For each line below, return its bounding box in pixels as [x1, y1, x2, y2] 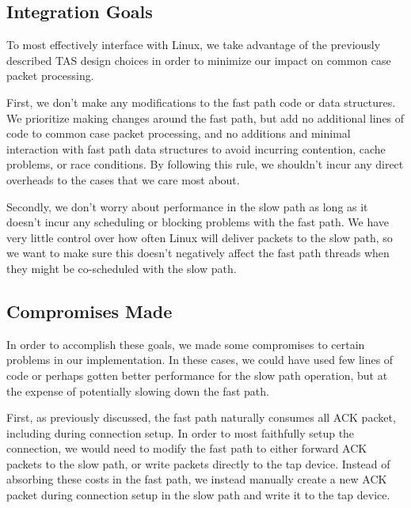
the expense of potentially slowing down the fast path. [6, 382, 269, 399]
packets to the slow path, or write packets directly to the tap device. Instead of [6, 455, 390, 472]
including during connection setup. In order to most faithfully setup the [6, 424, 355, 441]
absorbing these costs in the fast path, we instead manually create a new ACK [6, 471, 387, 487]
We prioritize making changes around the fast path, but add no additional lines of [6, 109, 405, 126]
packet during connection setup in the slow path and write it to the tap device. [6, 487, 390, 503]
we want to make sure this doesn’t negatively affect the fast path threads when [6, 245, 390, 261]
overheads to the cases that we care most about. [6, 171, 240, 188]
